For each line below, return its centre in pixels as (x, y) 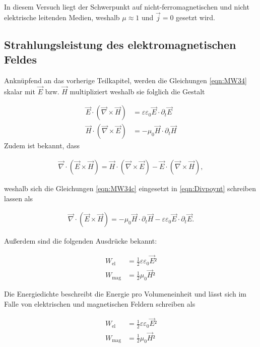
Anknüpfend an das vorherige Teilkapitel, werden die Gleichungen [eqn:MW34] (125, 80)
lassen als (18, 198)
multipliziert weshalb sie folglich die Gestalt (137, 91)
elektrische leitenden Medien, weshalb (62, 17)
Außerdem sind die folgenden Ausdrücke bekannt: (81, 241)
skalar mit (20, 91)
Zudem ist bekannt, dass (42, 146)
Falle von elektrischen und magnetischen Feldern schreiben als (100, 303)
